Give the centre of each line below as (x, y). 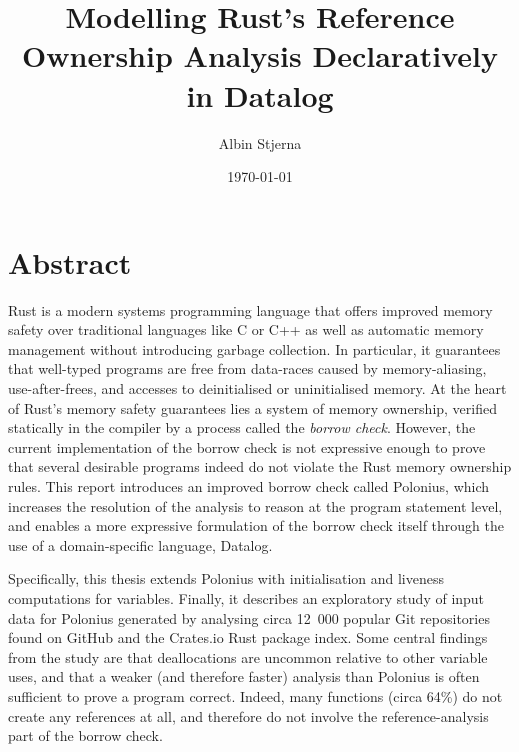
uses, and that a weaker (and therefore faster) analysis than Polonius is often (244, 676)
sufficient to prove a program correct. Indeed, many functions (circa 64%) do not (255, 695)
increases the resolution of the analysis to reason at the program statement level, (255, 505)
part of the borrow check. (85, 735)
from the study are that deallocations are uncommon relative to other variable (248, 656)
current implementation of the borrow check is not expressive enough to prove (247, 446)
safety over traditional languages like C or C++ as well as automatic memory (246, 329)
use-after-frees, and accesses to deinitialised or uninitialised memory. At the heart (257, 388)
